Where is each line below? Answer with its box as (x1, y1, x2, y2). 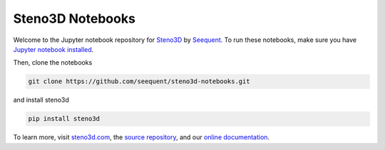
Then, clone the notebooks (13, 58, 93, 67)
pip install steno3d (28, 114, 100, 123)
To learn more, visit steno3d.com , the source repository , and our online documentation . (13, 133, 270, 141)
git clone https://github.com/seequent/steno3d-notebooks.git (28, 77, 250, 85)
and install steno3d (13, 96, 69, 105)
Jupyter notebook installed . (13, 45, 94, 53)
